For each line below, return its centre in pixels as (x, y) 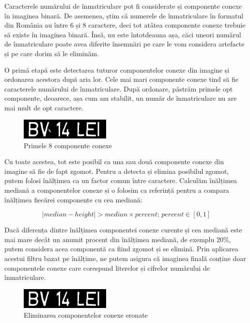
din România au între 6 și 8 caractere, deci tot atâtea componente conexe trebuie (125, 25)
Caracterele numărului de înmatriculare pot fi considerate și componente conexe (123, 6)
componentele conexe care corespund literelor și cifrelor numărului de (107, 268)
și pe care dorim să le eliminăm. (52, 53)
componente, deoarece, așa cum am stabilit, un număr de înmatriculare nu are (121, 98)
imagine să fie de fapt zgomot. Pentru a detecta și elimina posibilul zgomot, (117, 171)
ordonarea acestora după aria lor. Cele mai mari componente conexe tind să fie (121, 79)
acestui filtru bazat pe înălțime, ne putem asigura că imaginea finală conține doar (125, 258)
